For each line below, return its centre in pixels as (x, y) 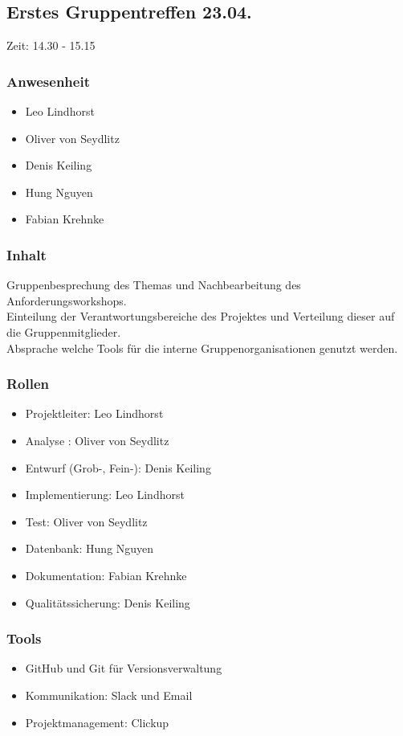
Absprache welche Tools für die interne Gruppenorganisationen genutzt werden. (202, 348)
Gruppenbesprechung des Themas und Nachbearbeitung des (154, 285)
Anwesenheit (48, 81)
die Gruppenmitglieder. (64, 331)
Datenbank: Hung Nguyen (90, 548)
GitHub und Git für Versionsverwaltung (124, 668)
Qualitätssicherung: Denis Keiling (108, 602)
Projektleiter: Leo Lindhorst (94, 413)
